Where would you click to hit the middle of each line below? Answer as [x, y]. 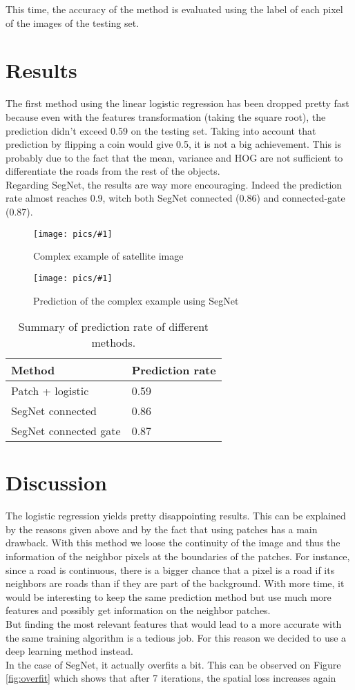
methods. [114, 343]
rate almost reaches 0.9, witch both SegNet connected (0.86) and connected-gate [175, 198]
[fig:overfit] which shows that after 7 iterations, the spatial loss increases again [171, 678]
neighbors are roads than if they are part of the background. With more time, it [175, 583]
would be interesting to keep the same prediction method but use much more [169, 596]
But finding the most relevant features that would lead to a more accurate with [174, 624]
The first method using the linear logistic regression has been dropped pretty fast [177, 103]
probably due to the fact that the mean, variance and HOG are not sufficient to [174, 157]
